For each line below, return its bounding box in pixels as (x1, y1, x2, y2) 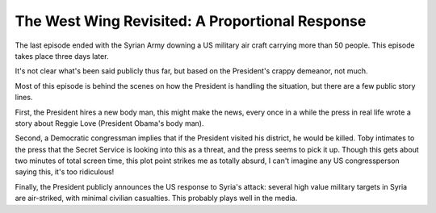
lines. (15, 93, 33, 102)
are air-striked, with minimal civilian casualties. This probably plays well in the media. (15, 194, 298, 203)
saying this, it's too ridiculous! (15, 167, 115, 177)
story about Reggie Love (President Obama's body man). (15, 118, 204, 128)
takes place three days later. (15, 51, 109, 61)
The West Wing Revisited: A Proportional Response (15, 12, 367, 30)
